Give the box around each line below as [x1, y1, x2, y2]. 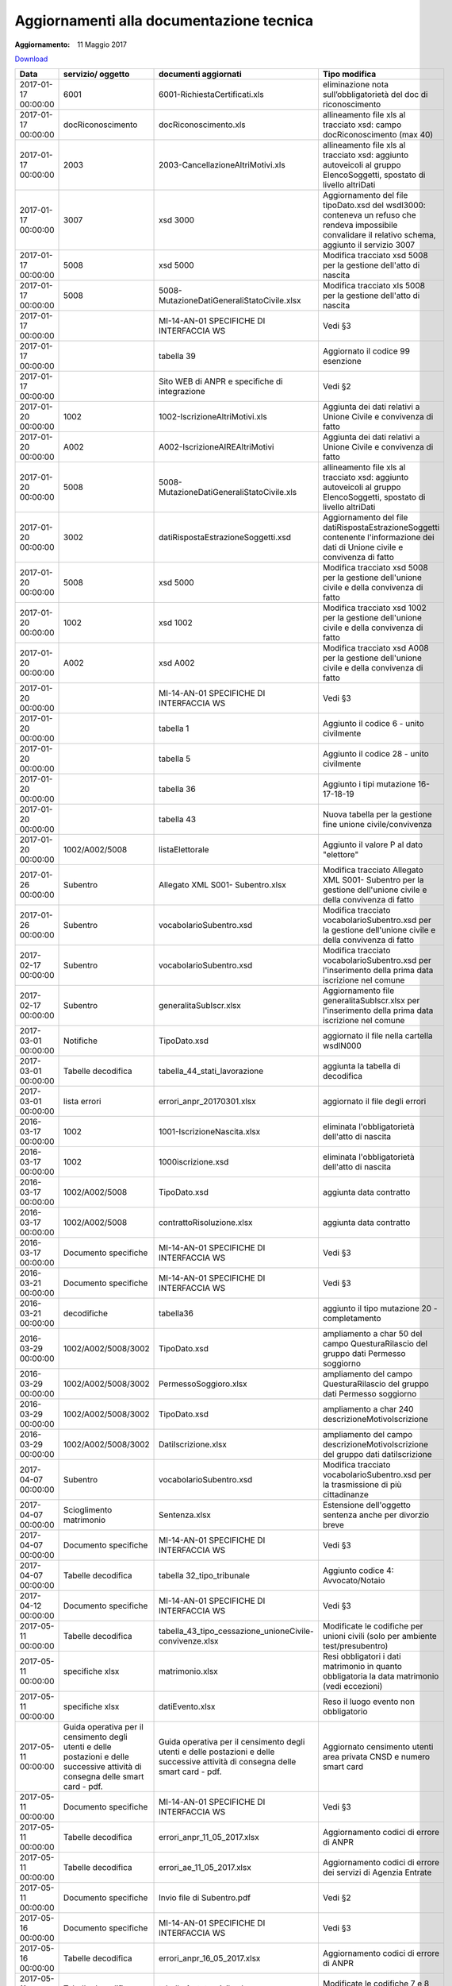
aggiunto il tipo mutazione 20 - [322, 1303, 438, 1314]
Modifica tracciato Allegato [322, 864, 423, 875]
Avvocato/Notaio [322, 1575, 385, 1586]
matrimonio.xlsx [159, 1666, 218, 1677]
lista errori [63, 1096, 102, 1107]
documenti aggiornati [159, 68, 242, 79]
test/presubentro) [322, 1640, 389, 1652]
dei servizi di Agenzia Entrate [322, 1867, 432, 1878]
